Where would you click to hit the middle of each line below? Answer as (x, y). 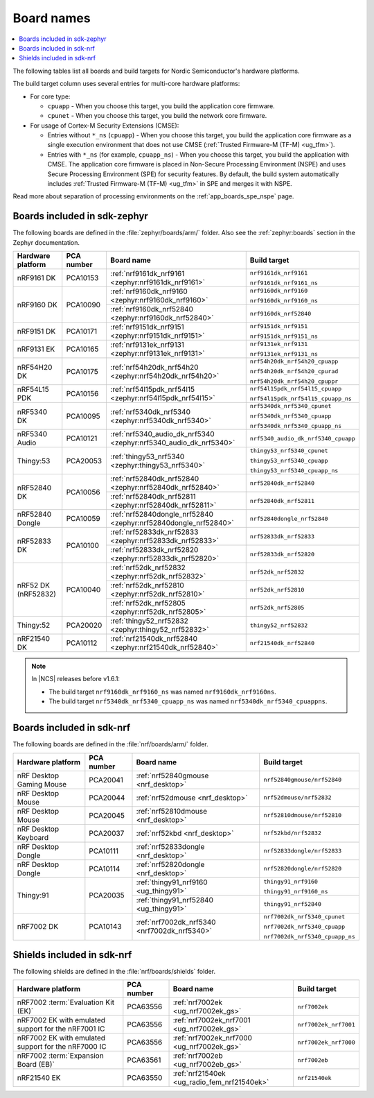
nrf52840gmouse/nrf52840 (303, 780)
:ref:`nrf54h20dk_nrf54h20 (154, 367)
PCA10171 (81, 332)
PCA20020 (84, 626)
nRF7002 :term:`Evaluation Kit (65, 1002)
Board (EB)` (36, 1065)
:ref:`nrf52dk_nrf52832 (148, 567)
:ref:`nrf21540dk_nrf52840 (154, 639)
